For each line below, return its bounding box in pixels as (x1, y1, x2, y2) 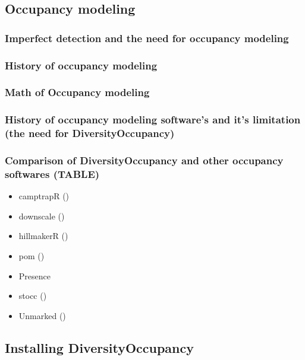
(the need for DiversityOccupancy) (5, 126, 175, 141)
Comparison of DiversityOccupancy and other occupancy (5, 153, 284, 167)
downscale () (18, 209, 65, 222)
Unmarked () (18, 309, 66, 321)
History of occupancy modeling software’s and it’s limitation (5, 112, 301, 127)
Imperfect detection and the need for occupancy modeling (5, 30, 289, 45)
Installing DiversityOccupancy (5, 338, 194, 356)
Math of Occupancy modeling (5, 85, 150, 100)
